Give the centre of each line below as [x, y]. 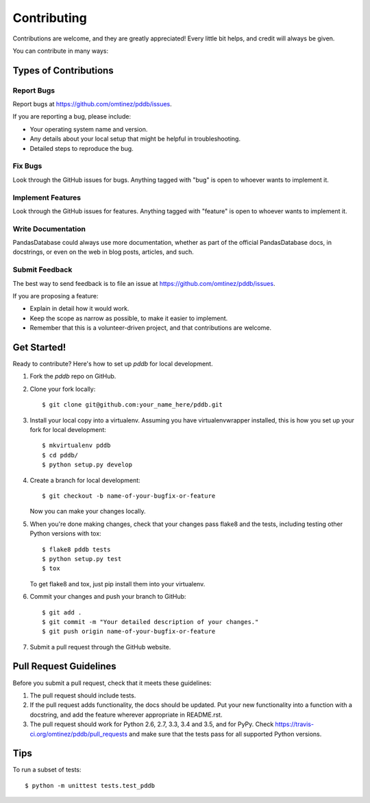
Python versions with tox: [66, 534]
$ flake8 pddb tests [76, 549]
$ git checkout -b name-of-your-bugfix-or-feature [129, 496]
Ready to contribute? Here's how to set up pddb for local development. [113, 364]
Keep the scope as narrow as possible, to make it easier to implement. [129, 318]
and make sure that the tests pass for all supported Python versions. [225, 734]
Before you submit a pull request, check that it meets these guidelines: [112, 683]
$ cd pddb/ [60, 455]
